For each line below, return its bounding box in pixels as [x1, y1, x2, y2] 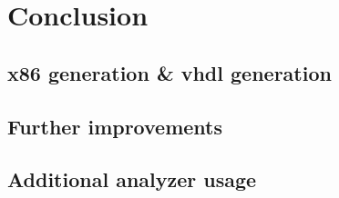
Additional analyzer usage [7, 165, 257, 193]
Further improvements [7, 112, 223, 140]
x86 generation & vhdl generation [7, 58, 332, 86]
